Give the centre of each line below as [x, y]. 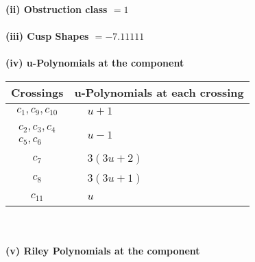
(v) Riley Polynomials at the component [103, 251]
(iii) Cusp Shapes [47, 36]
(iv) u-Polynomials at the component [95, 63]
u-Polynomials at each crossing [159, 92]
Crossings [37, 92]
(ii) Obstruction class [57, 9]
